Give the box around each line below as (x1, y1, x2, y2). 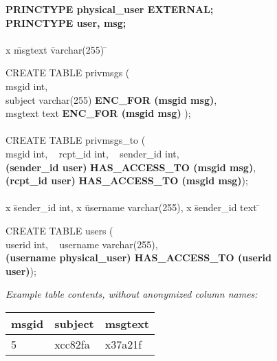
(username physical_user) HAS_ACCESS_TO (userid (5, 250, 272, 265)
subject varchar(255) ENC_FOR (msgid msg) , (5, 92, 217, 107)
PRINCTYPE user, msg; (5, 15, 126, 30)
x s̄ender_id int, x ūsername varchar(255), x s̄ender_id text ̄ (5, 200, 261, 215)
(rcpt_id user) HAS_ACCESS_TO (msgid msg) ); (5, 173, 248, 188)
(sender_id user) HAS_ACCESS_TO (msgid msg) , (5, 160, 256, 174)
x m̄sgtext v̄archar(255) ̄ (5, 42, 107, 56)
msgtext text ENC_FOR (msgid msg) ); (5, 106, 191, 120)
